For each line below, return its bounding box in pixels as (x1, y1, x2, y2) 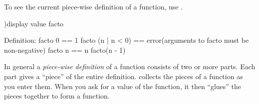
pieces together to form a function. (4, 91, 110, 101)
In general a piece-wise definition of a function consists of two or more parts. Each (4, 61, 256, 72)
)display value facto (4, 18, 64, 28)
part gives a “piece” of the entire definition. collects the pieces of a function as (4, 71, 243, 81)
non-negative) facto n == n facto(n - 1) (4, 44, 126, 55)
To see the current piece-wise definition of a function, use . (4, 1, 183, 11)
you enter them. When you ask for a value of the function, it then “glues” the (4, 81, 242, 91)
